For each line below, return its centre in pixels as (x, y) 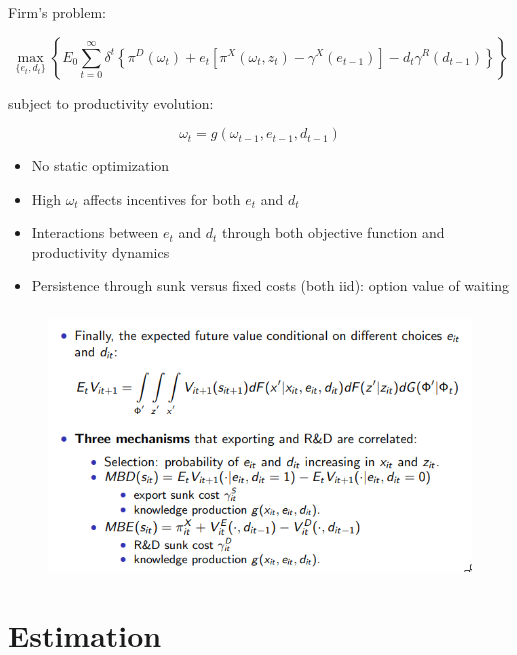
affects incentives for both (162, 198)
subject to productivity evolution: (111, 102)
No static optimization (100, 165)
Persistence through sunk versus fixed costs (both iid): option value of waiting (270, 285)
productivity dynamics (100, 251)
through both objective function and (333, 232)
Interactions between (95, 232)
